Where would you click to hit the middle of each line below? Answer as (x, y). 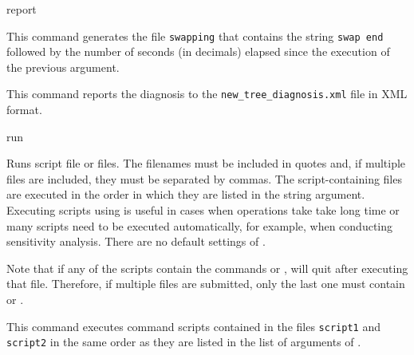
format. (24, 110)
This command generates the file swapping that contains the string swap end (195, 35)
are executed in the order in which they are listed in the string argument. (186, 194)
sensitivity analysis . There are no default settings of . (136, 241)
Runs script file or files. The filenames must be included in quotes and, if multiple (206, 163)
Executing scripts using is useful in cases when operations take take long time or (203, 210)
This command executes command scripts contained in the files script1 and (193, 326)
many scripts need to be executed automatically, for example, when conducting (200, 225)
